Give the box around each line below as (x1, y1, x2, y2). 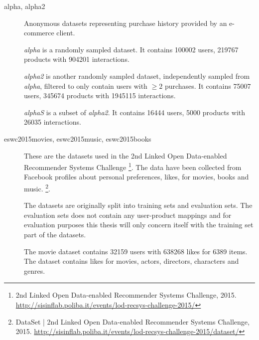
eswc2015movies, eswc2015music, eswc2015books (4, 133, 151, 144)
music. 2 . (24, 181, 50, 193)
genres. (24, 265, 45, 276)
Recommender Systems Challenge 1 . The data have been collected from (24, 161, 242, 172)
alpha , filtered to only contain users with (24, 80, 147, 91)
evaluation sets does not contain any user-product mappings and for (24, 209, 232, 220)
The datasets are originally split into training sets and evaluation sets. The (24, 200, 253, 210)
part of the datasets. (24, 229, 86, 239)
